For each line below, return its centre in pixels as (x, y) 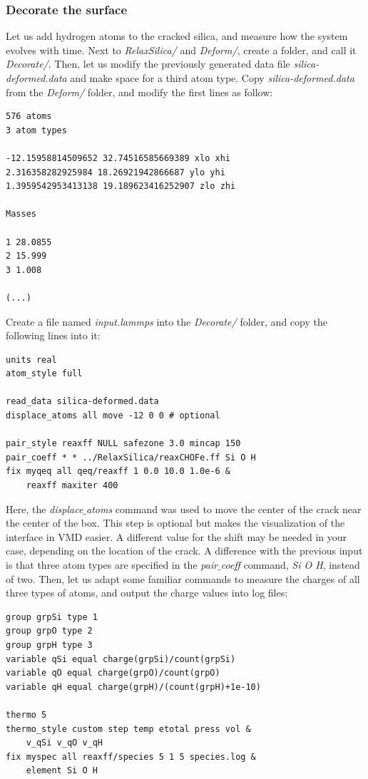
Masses (21, 214)
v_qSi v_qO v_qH (65, 743)
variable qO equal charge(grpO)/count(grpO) (113, 673)
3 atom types (36, 130)
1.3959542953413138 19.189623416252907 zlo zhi (121, 186)
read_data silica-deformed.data (82, 402)
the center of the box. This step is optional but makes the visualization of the (175, 523)
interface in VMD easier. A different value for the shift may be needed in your (177, 536)
